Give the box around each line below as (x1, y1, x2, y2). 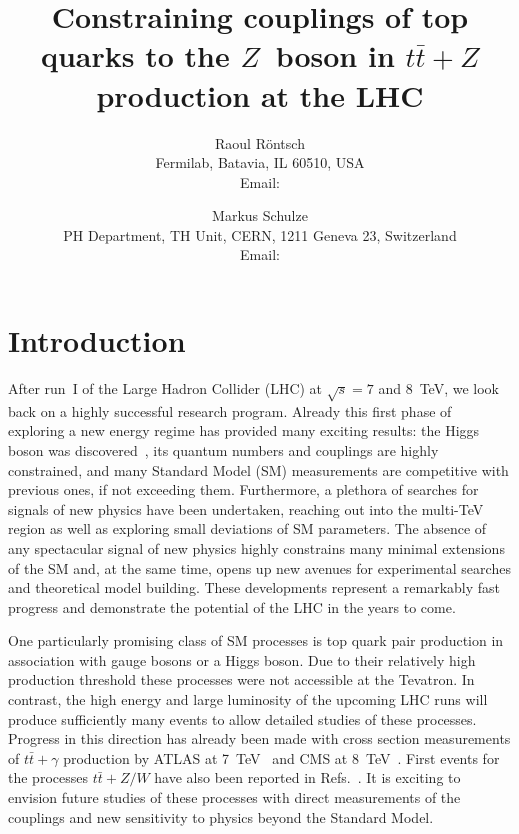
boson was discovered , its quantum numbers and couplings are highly (8, 439, 439, 460)
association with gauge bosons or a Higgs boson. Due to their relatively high (8, 649, 476, 670)
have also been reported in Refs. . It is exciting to (154, 767, 461, 788)
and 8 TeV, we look (378, 378, 499, 398)
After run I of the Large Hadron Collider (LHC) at (8, 378, 323, 398)
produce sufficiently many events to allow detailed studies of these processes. (8, 708, 477, 729)
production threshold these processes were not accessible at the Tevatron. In (8, 669, 475, 690)
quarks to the (40, 35, 230, 76)
